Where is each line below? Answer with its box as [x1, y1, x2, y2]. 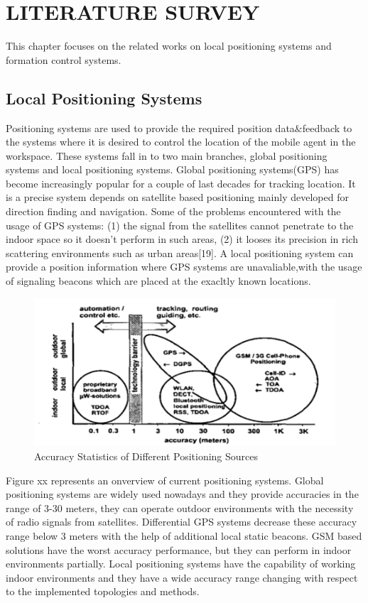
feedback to [302, 120, 352, 135]
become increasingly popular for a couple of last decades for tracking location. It [6, 175, 356, 190]
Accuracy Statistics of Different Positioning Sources [34, 449, 259, 464]
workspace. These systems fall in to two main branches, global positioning [6, 148, 328, 163]
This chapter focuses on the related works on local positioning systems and [6, 38, 332, 53]
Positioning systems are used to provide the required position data [6, 120, 295, 135]
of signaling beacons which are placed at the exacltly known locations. [6, 273, 311, 288]
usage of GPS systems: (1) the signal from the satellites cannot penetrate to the [6, 217, 354, 232]
